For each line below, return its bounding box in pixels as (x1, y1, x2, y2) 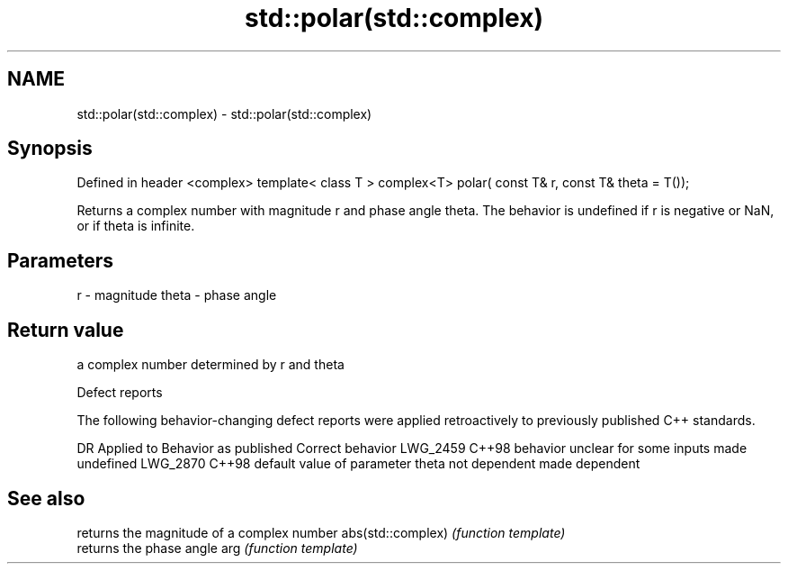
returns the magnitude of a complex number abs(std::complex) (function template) (76, 524, 566, 540)
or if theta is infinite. (76, 218, 195, 234)
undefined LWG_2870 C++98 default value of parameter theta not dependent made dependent (76, 456, 640, 472)
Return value (7, 318, 124, 341)
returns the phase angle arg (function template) (76, 539, 358, 556)
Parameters (7, 249, 113, 272)
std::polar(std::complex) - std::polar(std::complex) (76, 105, 372, 122)
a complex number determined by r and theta (76, 357, 345, 373)
